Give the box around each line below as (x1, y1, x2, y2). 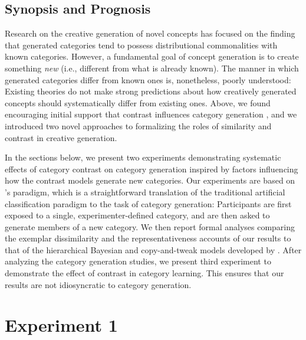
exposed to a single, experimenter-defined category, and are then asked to (5, 209, 270, 221)
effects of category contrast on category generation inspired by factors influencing (5, 162, 298, 175)
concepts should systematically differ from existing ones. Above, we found (5, 96, 271, 109)
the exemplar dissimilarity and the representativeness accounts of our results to (5, 232, 291, 244)
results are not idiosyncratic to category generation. (5, 278, 192, 290)
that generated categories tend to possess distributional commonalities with (5, 38, 278, 51)
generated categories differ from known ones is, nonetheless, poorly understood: (5, 73, 291, 86)
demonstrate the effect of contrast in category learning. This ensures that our (5, 267, 284, 279)
